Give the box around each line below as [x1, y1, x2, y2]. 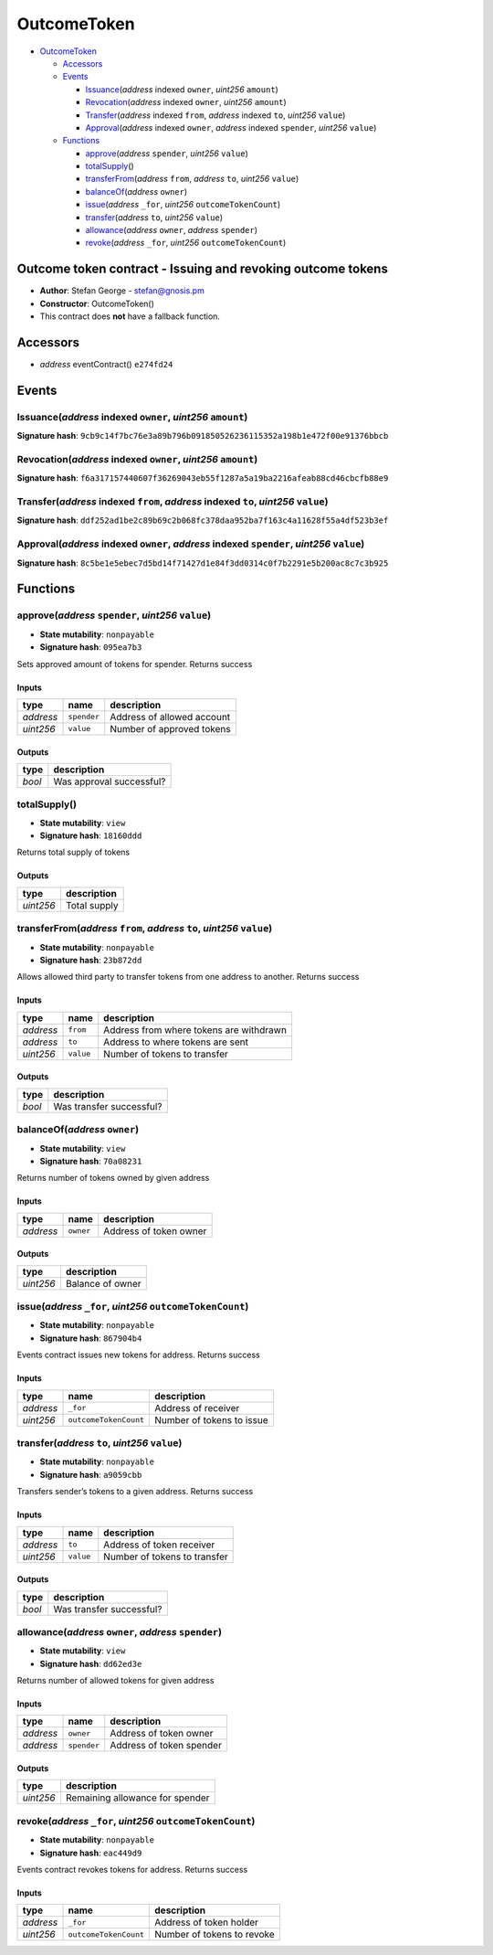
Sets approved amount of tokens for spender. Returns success [16, 658, 253, 669]
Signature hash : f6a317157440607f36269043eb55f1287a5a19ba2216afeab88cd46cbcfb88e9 [16, 473, 389, 483]
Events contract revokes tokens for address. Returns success [16, 1864, 248, 1875]
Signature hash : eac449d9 [39, 1847, 142, 1858]
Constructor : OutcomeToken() [39, 298, 155, 309]
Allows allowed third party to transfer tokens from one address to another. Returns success [16, 972, 360, 983]
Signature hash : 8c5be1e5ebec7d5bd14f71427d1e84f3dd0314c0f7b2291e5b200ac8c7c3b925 [16, 558, 389, 568]
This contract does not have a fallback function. [39, 311, 221, 322]
